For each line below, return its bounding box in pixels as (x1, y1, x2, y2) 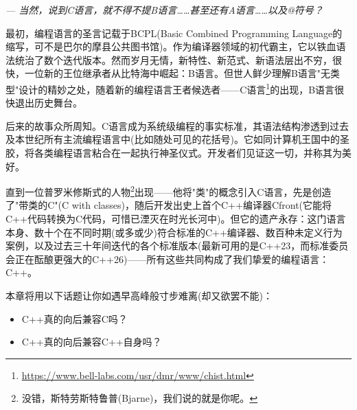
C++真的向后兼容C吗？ (21, 311, 128, 326)
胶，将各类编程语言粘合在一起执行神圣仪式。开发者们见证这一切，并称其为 (5, 146, 342, 159)
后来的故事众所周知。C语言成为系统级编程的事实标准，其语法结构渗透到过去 (5, 118, 349, 133)
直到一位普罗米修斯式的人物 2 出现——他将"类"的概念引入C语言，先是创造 (5, 183, 332, 198)
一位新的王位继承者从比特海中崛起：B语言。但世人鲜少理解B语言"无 (24, 66, 331, 80)
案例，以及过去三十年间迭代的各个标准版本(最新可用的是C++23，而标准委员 (5, 238, 349, 253)
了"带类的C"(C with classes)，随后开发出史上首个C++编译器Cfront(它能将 (5, 198, 332, 212)
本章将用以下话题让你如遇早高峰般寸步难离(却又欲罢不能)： (5, 288, 273, 302)
